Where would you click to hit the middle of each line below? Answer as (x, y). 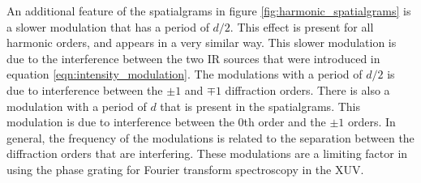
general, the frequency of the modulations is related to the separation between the (210, 137)
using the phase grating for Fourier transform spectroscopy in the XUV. (185, 169)
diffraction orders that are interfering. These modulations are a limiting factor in (207, 153)
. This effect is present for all (302, 26)
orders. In (372, 122)
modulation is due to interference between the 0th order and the (166, 122)
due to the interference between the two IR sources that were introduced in (193, 58)
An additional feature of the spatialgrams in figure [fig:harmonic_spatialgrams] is (209, 11)
